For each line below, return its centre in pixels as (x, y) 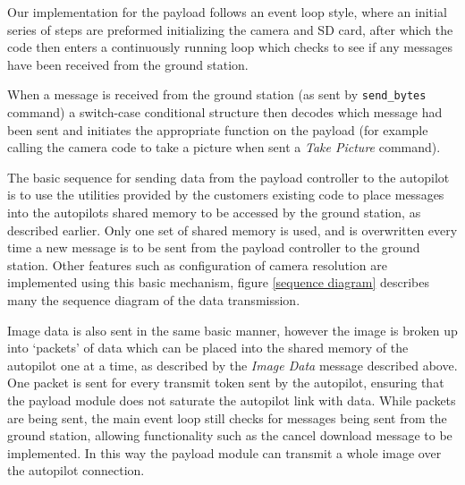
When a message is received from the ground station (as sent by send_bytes (217, 94)
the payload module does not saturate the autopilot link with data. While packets (232, 400)
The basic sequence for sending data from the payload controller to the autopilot (228, 177)
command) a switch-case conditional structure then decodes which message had (225, 112)
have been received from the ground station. (128, 64)
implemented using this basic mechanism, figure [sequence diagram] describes (218, 282)
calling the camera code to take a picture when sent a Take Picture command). (224, 147)
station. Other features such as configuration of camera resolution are (197, 264)
